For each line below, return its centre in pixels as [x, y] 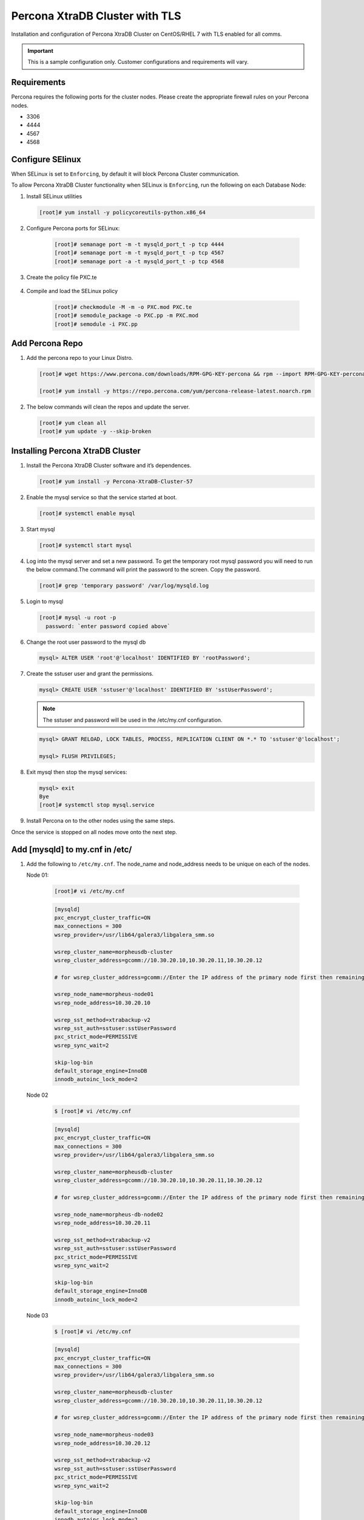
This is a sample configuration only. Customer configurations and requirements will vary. [138, 62]
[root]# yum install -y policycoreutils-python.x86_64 [122, 212]
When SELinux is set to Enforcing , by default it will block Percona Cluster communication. [125, 174]
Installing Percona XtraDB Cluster [76, 451]
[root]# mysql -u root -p [78, 618]
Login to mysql [45, 601]
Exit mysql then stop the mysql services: [77, 772]
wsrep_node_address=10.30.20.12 [103, 1443]
